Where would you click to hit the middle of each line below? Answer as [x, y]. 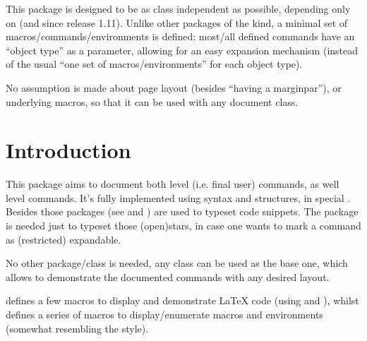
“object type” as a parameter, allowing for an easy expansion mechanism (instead [182, 50]
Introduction [68, 150]
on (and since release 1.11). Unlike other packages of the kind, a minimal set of [177, 22]
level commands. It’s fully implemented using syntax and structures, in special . [178, 197]
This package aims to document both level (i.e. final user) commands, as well [173, 184]
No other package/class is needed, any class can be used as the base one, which [177, 263]
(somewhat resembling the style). [77, 328]
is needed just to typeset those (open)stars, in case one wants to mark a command [183, 226]
